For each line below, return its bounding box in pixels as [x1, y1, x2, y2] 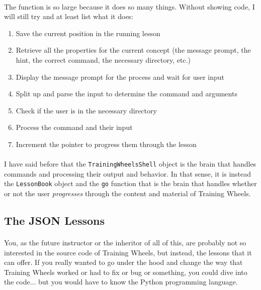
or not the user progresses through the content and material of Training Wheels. [4, 188, 251, 199]
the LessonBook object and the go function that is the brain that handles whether [4, 178, 257, 189]
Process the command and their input [16, 122, 133, 132]
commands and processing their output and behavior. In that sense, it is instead [4, 168, 251, 179]
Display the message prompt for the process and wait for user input [16, 71, 225, 82]
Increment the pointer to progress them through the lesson [16, 138, 197, 149]
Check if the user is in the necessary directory [16, 105, 157, 115]
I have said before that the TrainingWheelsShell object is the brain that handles [4, 159, 256, 169]
